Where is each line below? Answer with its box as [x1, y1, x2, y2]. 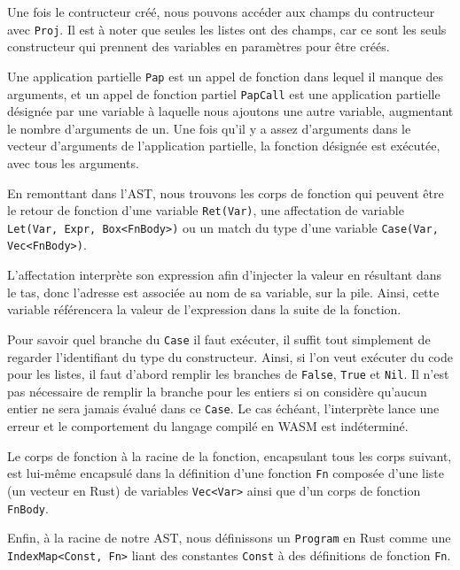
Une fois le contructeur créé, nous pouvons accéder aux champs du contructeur [7, 3, 435, 20]
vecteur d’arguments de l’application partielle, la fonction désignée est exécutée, [7, 136, 441, 155]
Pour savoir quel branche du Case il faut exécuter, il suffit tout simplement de [7, 329, 431, 348]
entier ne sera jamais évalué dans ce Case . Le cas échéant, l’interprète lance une [7, 399, 440, 418]
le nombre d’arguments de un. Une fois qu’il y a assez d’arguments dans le [7, 119, 411, 137]
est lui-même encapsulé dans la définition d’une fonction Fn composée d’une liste [7, 464, 445, 482]
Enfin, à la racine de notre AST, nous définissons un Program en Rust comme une [7, 528, 451, 547]
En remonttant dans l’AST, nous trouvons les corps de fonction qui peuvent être [7, 183, 444, 202]
